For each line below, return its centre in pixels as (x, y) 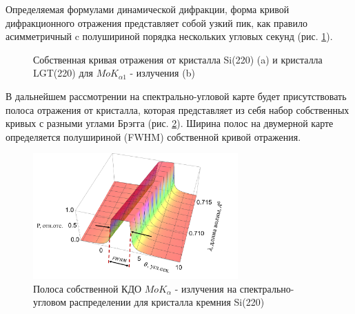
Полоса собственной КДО (88, 288)
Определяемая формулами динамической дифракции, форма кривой (148, 9)
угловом (50, 302)
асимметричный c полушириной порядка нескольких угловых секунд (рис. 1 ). (169, 36)
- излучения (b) (162, 73)
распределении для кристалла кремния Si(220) (167, 302)
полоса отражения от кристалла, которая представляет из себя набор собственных (177, 109)
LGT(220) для (63, 73)
